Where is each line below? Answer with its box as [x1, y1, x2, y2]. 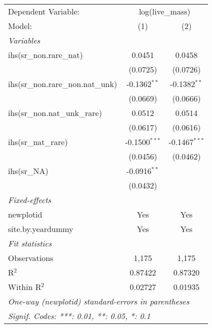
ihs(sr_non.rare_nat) [8, 49, 83, 60]
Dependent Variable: [8, 5, 79, 17]
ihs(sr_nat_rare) [8, 136, 68, 147]
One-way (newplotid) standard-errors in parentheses [8, 295, 189, 307]
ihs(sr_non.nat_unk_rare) [8, 107, 102, 118]
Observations [8, 252, 53, 263]
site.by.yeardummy [8, 223, 73, 234]
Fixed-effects [8, 194, 51, 205]
